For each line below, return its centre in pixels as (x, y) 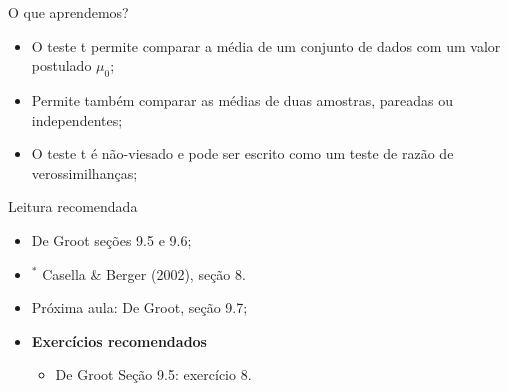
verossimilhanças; (84, 172)
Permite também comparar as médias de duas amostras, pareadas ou (242, 99)
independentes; (77, 119)
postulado (61, 65)
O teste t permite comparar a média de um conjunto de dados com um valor (266, 45)
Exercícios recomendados (119, 340)
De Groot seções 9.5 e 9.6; (111, 239)
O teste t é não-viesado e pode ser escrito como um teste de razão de (242, 153)
